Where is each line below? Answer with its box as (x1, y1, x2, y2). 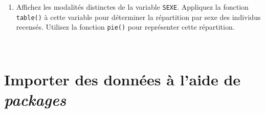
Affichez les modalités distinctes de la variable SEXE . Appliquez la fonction (16, 2, 249, 12)
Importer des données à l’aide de (4, 69, 241, 89)
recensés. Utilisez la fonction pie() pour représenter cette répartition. (16, 21, 235, 32)
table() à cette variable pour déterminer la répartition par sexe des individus (16, 11, 261, 22)
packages (4, 88, 67, 110)
